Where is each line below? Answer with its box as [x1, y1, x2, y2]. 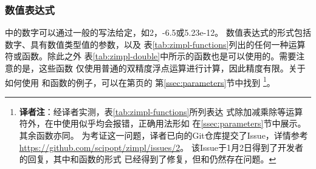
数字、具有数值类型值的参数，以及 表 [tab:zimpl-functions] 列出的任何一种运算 [5, 38, 306, 50]
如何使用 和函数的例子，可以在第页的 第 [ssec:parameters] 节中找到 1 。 [5, 74, 275, 88]
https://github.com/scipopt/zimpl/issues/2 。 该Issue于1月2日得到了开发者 [19, 141, 304, 153]
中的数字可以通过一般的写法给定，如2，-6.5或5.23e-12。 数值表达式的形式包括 [5, 26, 311, 39]
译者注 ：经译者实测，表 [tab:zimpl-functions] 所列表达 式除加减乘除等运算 [19, 105, 303, 118]
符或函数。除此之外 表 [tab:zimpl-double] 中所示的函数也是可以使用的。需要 [5, 50, 297, 62]
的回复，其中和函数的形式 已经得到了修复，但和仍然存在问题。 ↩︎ [19, 153, 276, 165]
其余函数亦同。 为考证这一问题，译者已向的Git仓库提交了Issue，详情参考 [19, 129, 308, 142]
